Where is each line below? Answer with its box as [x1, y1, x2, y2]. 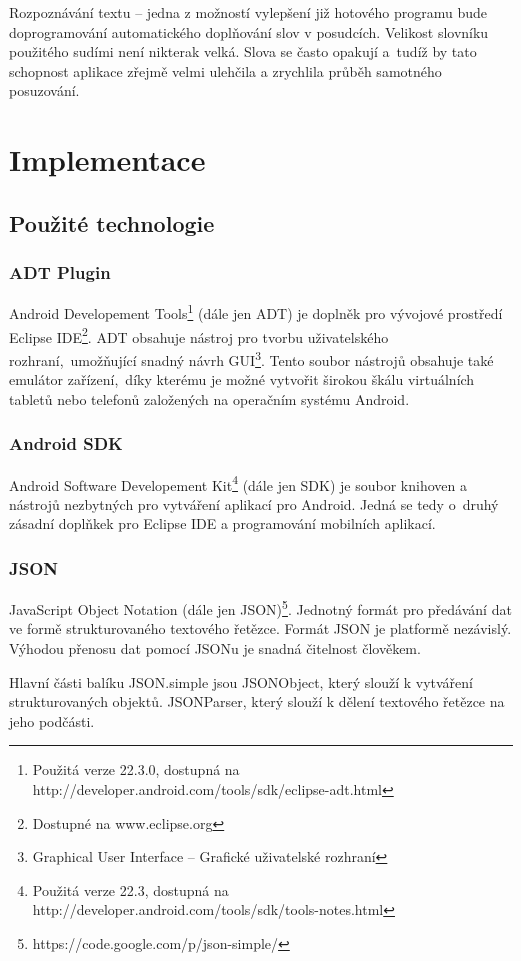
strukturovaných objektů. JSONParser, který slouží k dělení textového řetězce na [9, 691, 505, 712]
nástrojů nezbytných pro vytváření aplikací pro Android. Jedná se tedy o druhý [9, 493, 499, 514]
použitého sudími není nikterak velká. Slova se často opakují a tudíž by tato [9, 41, 477, 62]
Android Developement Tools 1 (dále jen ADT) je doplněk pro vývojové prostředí [9, 300, 503, 323]
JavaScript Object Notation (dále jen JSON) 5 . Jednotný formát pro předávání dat [9, 596, 512, 619]
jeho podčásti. [9, 710, 95, 731]
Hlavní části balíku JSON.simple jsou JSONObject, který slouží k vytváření [9, 671, 473, 692]
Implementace [9, 139, 206, 180]
